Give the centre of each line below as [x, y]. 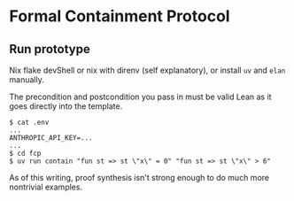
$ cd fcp [25, 153]
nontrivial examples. [46, 187]
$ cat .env [29, 122]
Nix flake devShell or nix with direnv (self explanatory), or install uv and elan [147, 70]
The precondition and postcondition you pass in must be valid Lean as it [140, 97]
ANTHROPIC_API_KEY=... [51, 138]
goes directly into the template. [66, 106]
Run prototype [50, 49]
